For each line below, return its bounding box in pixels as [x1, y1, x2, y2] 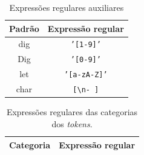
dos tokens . [51, 117, 93, 130]
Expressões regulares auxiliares [9, 1, 124, 13]
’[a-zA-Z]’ [64, 71, 108, 80]
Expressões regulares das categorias [6, 106, 138, 118]
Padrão [9, 22, 39, 34]
